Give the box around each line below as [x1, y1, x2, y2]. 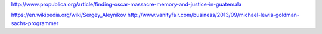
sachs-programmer [11, 19, 59, 26]
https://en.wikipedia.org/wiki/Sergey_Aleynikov [11, 12, 126, 19]
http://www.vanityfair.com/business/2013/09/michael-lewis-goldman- [127, 12, 299, 19]
